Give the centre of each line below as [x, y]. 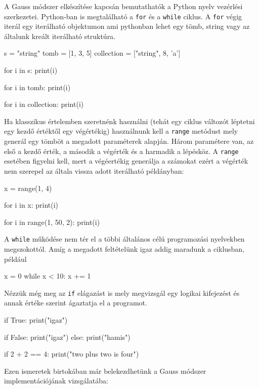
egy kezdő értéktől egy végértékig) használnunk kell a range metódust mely [121, 131]
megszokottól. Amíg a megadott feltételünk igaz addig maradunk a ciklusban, [124, 248]
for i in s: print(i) [31, 70]
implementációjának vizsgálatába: [56, 381]
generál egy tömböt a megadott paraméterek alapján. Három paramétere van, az [129, 141]
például [15, 259]
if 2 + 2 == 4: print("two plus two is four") [72, 354]
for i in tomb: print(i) [37, 87]
